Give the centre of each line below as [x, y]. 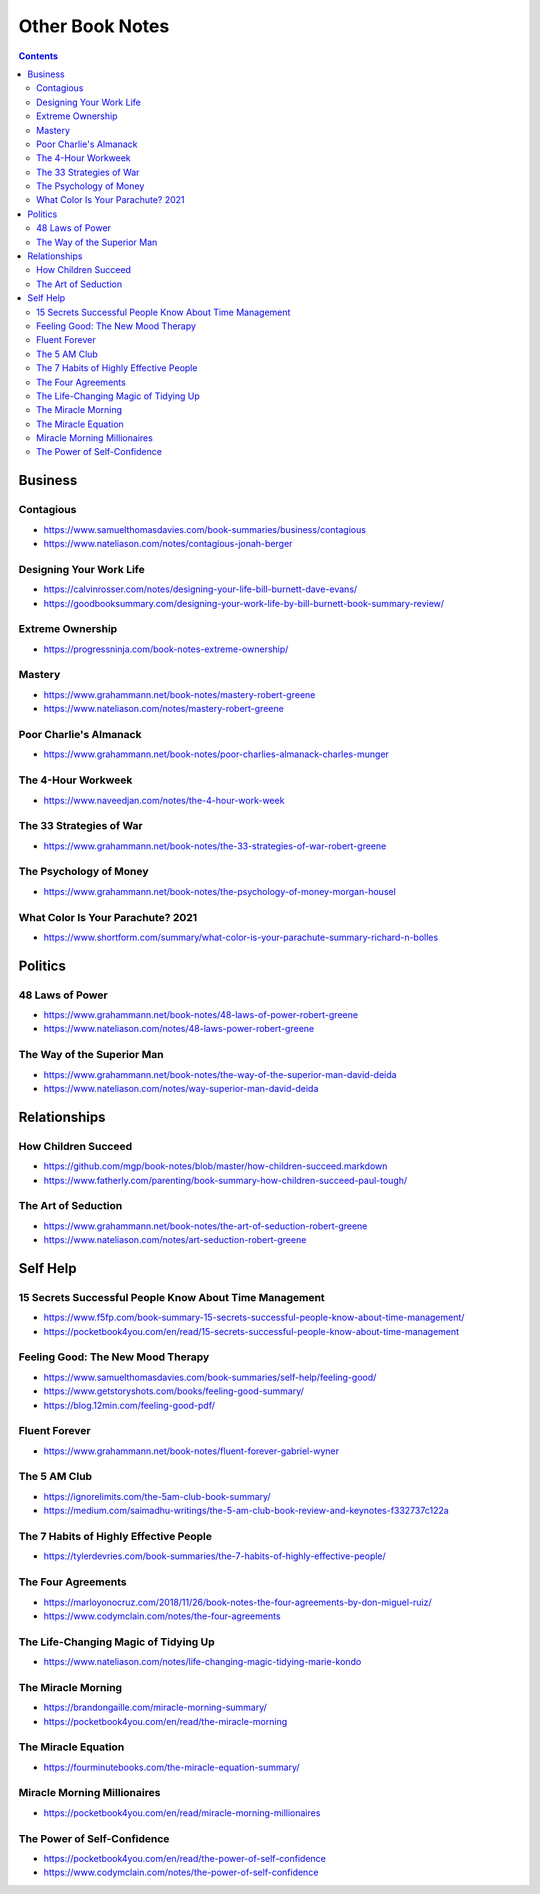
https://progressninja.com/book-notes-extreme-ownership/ [166, 649]
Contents [38, 56]
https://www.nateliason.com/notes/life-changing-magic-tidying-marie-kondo [202, 1662]
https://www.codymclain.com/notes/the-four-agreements [162, 1616]
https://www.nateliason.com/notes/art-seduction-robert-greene [175, 1240]
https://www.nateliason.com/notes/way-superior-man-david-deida [181, 1089]
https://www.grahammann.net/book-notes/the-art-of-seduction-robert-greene [205, 1226]
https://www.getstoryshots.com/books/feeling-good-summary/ [174, 1391]
